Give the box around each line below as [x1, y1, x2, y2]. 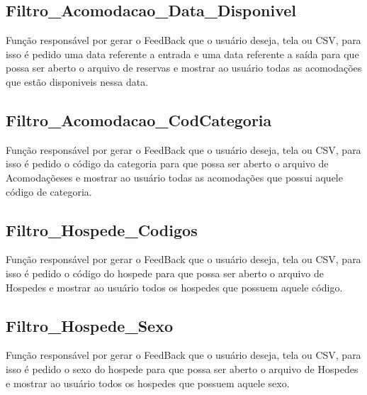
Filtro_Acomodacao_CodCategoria [6, 109, 272, 130]
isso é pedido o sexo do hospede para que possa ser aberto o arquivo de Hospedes [6, 361, 358, 376]
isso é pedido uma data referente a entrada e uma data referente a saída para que [6, 46, 359, 61]
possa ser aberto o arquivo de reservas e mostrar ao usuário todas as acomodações [6, 60, 362, 75]
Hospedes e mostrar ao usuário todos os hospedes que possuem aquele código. [6, 279, 343, 294]
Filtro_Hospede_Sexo [6, 314, 173, 336]
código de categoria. [6, 184, 92, 199]
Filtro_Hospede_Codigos [6, 218, 198, 240]
